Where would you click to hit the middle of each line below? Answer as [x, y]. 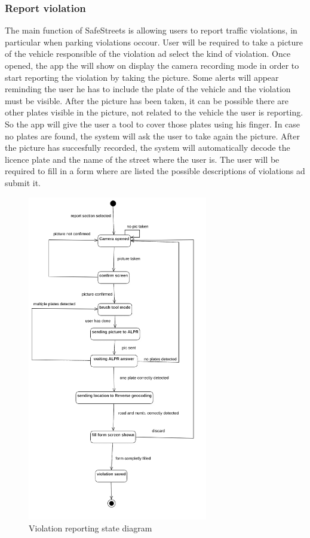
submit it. [23, 182]
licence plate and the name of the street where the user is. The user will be [142, 159]
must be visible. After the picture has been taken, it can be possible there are [147, 100]
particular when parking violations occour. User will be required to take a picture [154, 42]
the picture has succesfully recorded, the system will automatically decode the [148, 148]
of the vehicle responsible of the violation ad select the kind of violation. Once [148, 54]
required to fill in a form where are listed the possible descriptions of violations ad [155, 171]
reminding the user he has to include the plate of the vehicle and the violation [148, 89]
